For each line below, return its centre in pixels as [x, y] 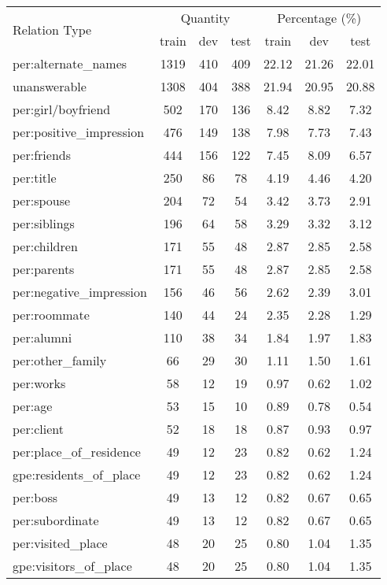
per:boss [35, 497]
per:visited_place [60, 543]
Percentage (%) [319, 18]
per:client [38, 429]
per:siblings [44, 223]
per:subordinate [56, 520]
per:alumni [42, 337]
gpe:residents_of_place [77, 474]
